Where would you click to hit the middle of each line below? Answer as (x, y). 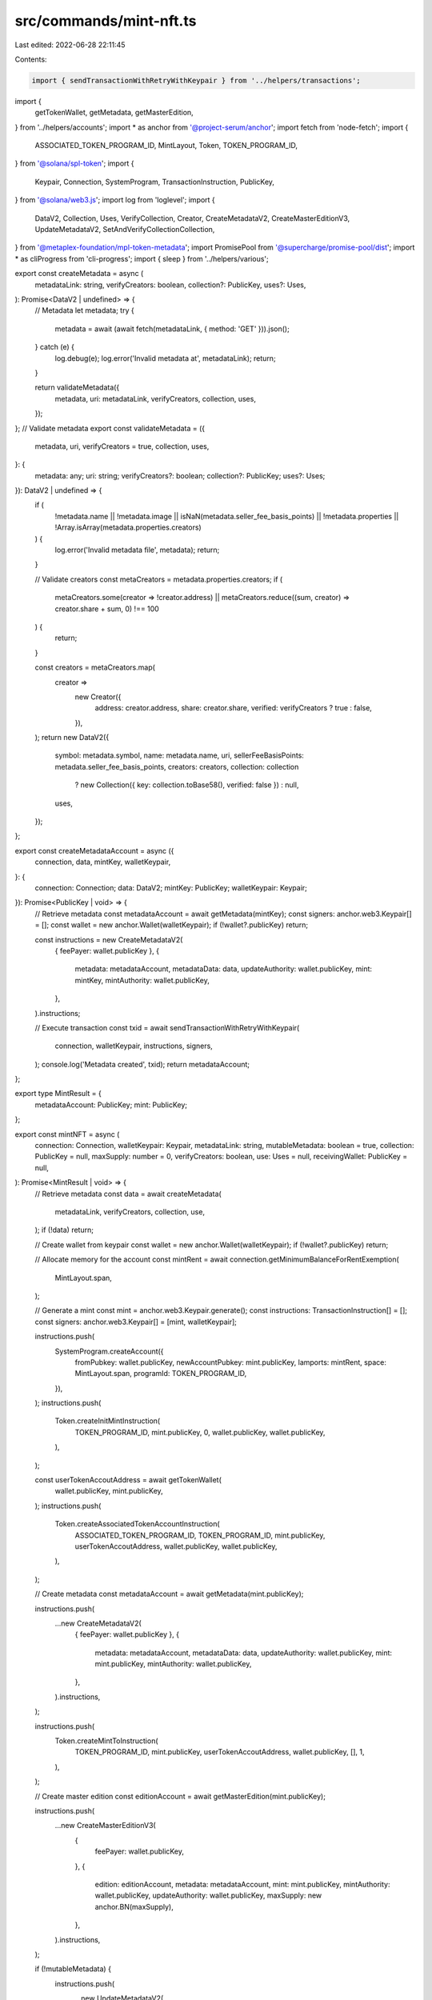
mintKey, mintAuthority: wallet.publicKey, (142, 980)
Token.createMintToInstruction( (107, 1741)
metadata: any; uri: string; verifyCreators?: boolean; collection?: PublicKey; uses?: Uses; (180, 475)
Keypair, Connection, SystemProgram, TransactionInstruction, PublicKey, (155, 182)
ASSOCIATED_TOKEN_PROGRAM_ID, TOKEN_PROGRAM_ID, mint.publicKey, (200, 1535)
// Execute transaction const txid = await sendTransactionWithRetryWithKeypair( (167, 1027)
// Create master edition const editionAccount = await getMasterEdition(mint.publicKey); (180, 1796)
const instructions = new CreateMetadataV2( (109, 939)
